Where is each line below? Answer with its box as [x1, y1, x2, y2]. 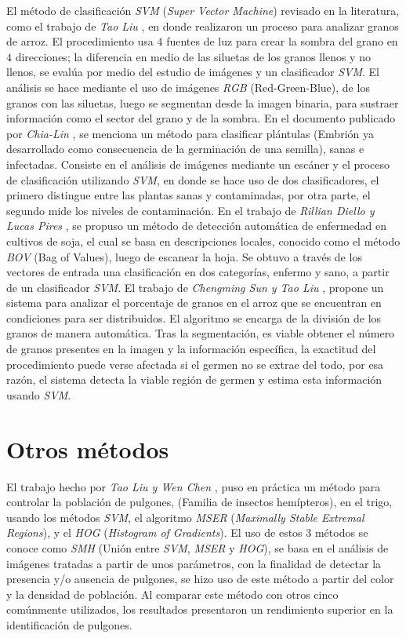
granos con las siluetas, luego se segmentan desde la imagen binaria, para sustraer [6, 94, 399, 111]
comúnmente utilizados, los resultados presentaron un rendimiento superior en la [6, 601, 393, 618]
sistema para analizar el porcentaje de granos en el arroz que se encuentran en [6, 294, 382, 311]
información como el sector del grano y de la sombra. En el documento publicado [6, 110, 396, 126]
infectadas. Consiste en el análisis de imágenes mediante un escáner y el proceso [6, 155, 390, 172]
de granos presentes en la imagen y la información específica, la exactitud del [6, 341, 376, 357]
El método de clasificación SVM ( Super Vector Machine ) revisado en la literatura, [6, 2, 400, 18]
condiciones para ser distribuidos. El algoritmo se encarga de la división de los [6, 309, 382, 326]
